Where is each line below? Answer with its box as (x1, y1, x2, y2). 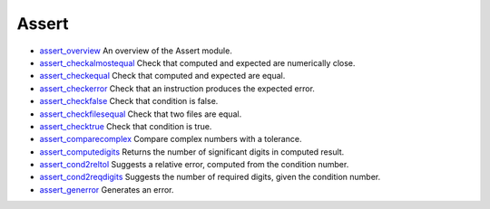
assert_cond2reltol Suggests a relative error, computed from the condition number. (39, 159, 349, 170)
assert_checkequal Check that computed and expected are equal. (39, 71, 286, 81)
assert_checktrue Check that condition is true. (39, 120, 212, 131)
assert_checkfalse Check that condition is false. (39, 96, 219, 107)
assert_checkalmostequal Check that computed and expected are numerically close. (39, 57, 356, 68)
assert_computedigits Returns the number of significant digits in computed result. (39, 146, 345, 157)
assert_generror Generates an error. (39, 184, 174, 195)
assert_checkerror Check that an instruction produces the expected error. (39, 82, 315, 94)
